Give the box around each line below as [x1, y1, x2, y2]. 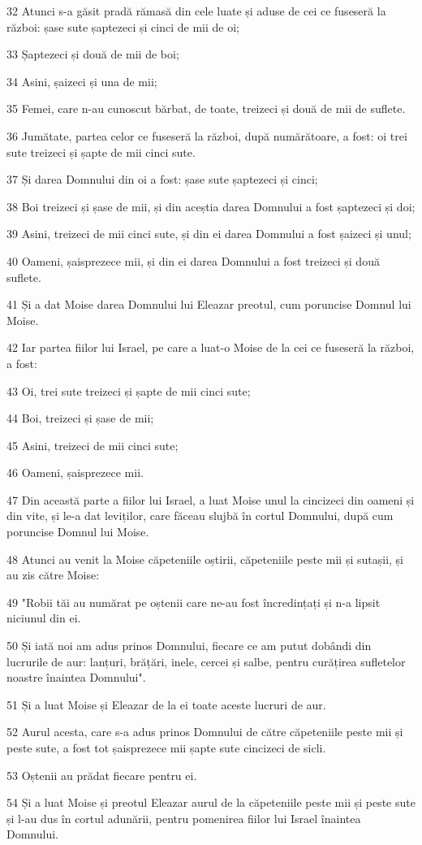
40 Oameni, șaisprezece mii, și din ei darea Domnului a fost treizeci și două [6, 252, 380, 269]
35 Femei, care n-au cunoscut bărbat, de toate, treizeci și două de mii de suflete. [6, 100, 406, 117]
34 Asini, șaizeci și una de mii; [6, 72, 157, 89]
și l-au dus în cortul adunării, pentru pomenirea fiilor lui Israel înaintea [6, 809, 361, 826]
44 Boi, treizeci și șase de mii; [6, 409, 154, 427]
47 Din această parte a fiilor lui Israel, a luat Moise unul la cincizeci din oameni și [6, 491, 415, 508]
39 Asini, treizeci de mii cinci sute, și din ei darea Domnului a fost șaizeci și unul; [6, 225, 411, 242]
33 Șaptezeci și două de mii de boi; [6, 45, 179, 63]
